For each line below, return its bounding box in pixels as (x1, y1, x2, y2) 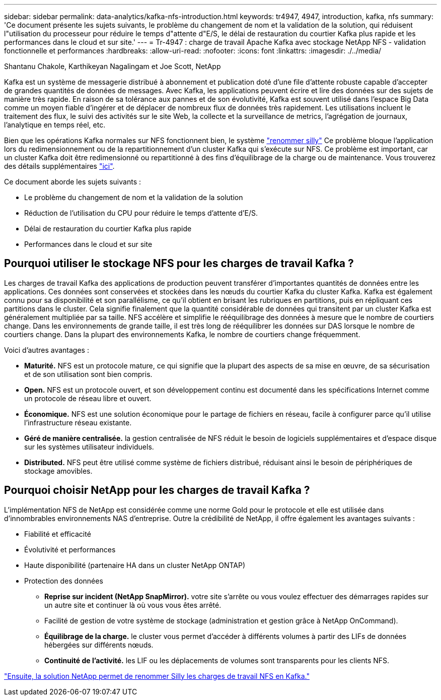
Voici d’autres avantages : (4, 345, 89, 354)
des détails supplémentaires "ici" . (4, 162, 115, 170)
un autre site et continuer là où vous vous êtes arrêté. (44, 600, 222, 609)
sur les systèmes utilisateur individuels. (24, 442, 154, 451)
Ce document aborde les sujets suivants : (4, 177, 141, 186)
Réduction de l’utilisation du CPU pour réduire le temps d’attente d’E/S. (24, 209, 258, 217)
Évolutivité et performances (24, 545, 116, 554)
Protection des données (24, 576, 103, 585)
